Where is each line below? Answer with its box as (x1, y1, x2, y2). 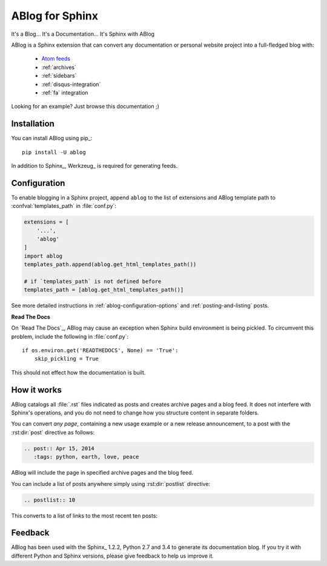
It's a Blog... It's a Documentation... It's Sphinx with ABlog (11, 30, 154, 38)
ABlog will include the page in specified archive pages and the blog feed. (11, 469, 194, 476)
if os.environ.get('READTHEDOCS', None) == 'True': (22, 347, 179, 354)
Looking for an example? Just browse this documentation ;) (11, 103, 160, 110)
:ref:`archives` (41, 64, 77, 71)
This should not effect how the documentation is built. (11, 368, 146, 376)
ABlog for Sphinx (11, 9, 98, 22)
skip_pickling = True (34, 355, 99, 362)
